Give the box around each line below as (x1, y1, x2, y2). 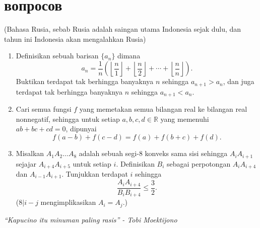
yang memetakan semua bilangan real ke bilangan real (79, 104, 247, 114)
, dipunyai (66, 123, 97, 134)
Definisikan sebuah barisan (16, 50, 99, 61)
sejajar (16, 158, 36, 169)
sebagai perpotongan (167, 158, 231, 169)
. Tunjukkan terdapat (61, 168, 128, 179)
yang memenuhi (160, 113, 209, 124)
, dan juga (223, 76, 254, 87)
